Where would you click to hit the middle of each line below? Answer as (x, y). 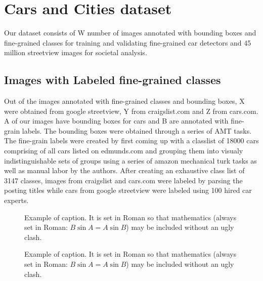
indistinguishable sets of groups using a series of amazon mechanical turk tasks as (130, 160)
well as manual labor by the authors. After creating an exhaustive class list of (124, 170)
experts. (16, 200)
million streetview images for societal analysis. (76, 52)
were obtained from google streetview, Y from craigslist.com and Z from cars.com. (131, 111)
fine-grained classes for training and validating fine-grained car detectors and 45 (128, 42)
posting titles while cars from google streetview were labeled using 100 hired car (128, 190)
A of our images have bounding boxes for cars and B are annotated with (116, 121)
